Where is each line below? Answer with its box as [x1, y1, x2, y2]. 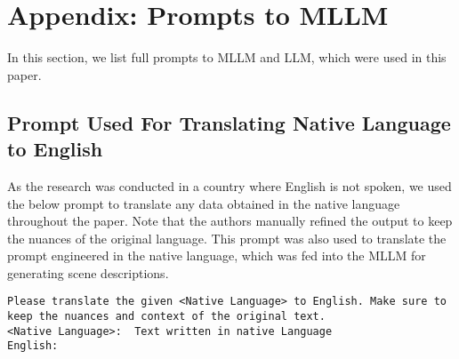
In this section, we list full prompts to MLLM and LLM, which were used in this [7, 48, 447, 67]
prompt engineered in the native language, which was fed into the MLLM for [7, 246, 426, 265]
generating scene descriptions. [7, 263, 169, 282]
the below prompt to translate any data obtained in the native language [7, 194, 400, 212]
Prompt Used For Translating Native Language [7, 108, 451, 136]
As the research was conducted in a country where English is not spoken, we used [7, 176, 452, 195]
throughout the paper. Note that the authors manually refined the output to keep [7, 211, 453, 230]
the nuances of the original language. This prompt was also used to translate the [7, 228, 447, 247]
